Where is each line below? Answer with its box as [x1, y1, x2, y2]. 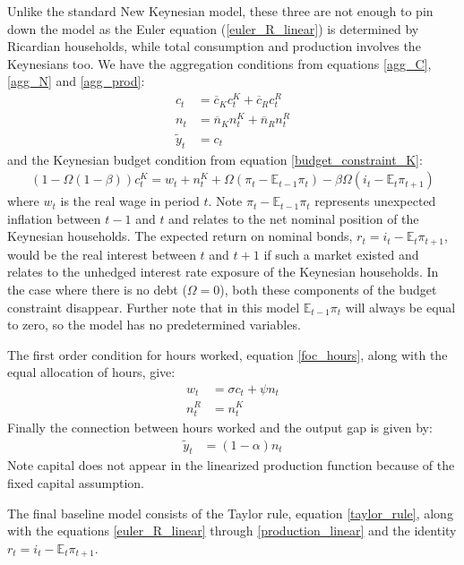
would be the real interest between [7, 244, 196, 263]
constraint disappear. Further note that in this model [7, 297, 300, 316]
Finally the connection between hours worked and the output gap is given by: [7, 417, 433, 436]
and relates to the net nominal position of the [168, 209, 419, 227]
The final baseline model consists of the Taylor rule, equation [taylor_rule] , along [7, 503, 453, 522]
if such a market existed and [263, 244, 419, 263]
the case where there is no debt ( [7, 280, 187, 298]
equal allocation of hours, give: [7, 363, 176, 381]
